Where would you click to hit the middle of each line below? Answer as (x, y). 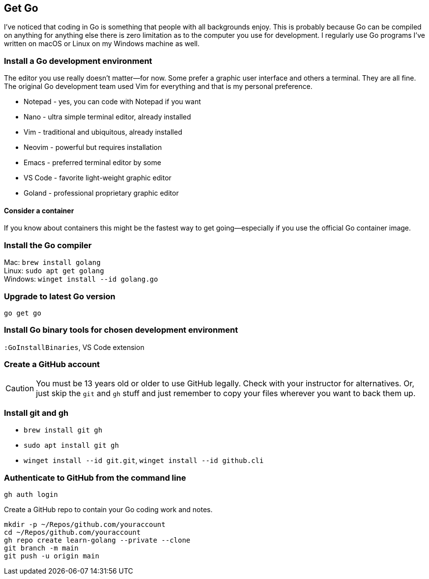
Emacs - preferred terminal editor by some (92, 163)
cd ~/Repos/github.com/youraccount (72, 532)
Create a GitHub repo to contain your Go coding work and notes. (108, 509)
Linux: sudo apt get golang (54, 271)
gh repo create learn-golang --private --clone (97, 540)
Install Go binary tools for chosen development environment (121, 330)
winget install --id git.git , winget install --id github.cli (144, 461)
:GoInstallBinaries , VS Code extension (74, 347)
